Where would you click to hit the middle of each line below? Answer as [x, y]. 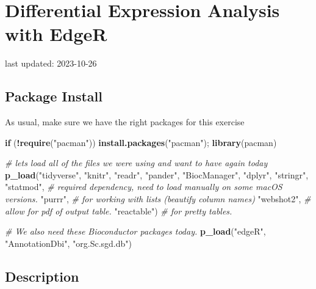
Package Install [54, 96]
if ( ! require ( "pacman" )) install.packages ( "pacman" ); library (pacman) [141, 142]
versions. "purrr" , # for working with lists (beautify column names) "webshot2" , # [158, 199]
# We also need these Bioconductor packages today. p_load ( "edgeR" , [135, 231]
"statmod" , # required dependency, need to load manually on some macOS [144, 187]
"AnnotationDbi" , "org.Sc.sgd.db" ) [69, 243]
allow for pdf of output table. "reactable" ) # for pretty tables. [119, 210]
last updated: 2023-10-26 [51, 63]
